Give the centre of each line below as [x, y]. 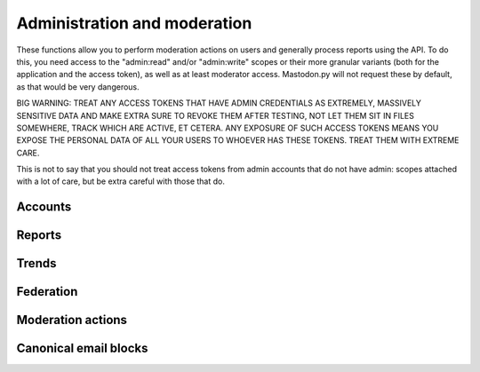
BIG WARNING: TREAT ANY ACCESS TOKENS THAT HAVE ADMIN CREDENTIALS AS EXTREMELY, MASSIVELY [219, 103]
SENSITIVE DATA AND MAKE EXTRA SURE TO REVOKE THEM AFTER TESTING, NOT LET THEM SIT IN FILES [216, 115]
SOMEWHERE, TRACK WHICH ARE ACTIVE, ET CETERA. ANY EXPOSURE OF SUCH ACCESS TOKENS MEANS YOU [228, 128]
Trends [36, 263]
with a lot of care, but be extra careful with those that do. [121, 181]
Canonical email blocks [82, 348]
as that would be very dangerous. [78, 87]
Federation [47, 292]
